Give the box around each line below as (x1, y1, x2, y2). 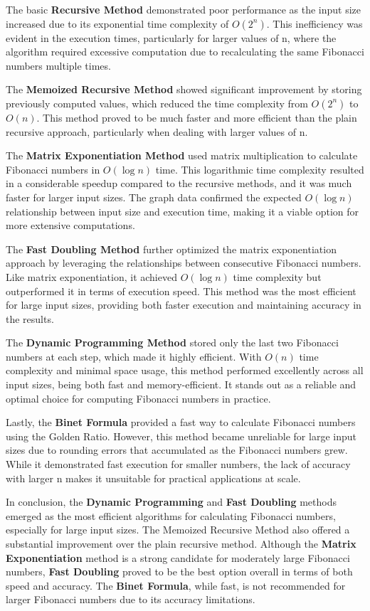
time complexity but (233, 269, 322, 284)
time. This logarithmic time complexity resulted (155, 161, 364, 176)
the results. (6, 311, 54, 326)
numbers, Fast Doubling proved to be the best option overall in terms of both (6, 564, 353, 579)
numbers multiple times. (6, 58, 111, 73)
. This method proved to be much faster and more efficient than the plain (36, 110, 357, 124)
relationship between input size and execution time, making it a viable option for (6, 203, 359, 218)
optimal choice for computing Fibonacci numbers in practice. (6, 390, 271, 405)
